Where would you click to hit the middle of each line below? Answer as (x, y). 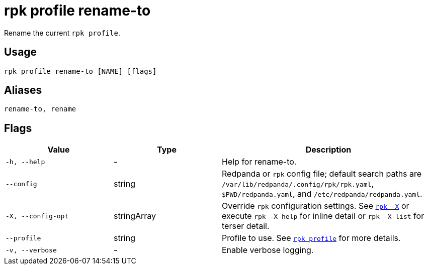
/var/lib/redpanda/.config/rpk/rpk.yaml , (298, 184)
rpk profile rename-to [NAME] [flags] (80, 71)
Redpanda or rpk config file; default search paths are (322, 174)
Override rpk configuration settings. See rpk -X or (316, 206)
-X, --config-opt (37, 216)
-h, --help (25, 162)
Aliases (23, 90)
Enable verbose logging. (268, 250)
